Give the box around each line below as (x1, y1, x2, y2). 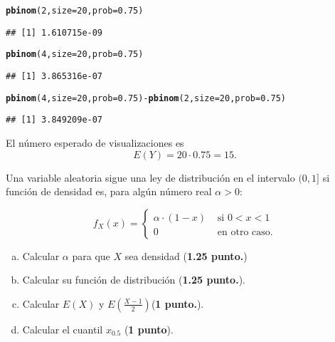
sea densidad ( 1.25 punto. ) (124, 248, 248, 263)
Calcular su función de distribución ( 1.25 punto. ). (22, 272, 245, 287)
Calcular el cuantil (22, 321, 103, 336)
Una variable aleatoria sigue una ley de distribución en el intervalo (6, 170, 295, 185)
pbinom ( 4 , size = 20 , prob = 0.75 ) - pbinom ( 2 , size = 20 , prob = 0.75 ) (6, 93, 286, 103)
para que (72, 248, 110, 263)
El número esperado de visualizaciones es (6, 135, 184, 150)
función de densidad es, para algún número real (6, 184, 212, 199)
